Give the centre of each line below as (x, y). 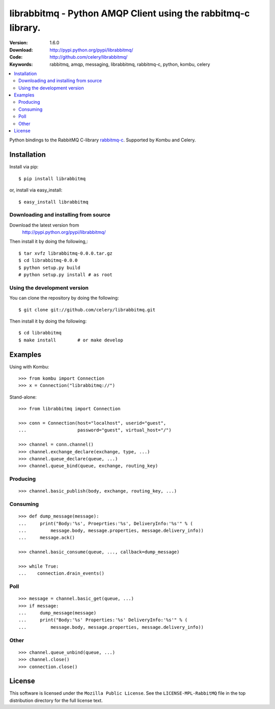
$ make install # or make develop (71, 340)
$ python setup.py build (49, 267)
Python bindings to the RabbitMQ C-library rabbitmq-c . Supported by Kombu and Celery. (103, 140)
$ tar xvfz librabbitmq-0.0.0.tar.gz (66, 253)
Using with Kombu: (29, 366)
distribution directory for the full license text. (56, 700)
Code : (16, 57)
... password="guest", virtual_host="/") (95, 430)
